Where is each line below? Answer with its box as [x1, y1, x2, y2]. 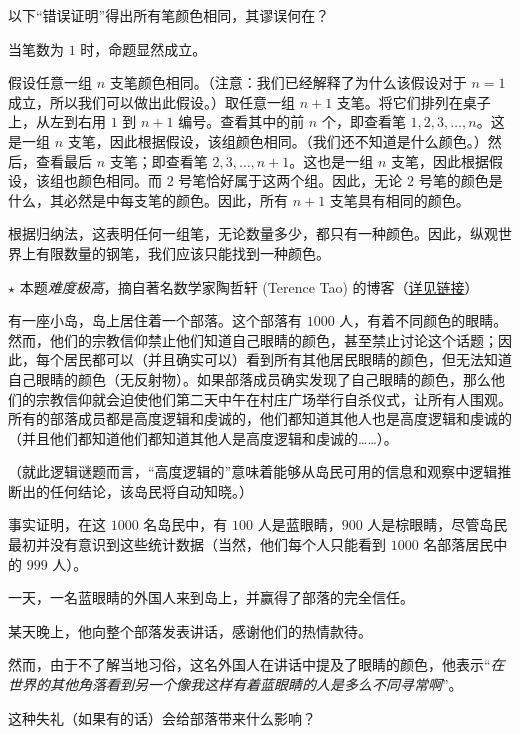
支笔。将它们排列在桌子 [336, 91, 491, 112]
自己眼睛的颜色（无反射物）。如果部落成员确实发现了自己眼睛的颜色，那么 [8, 368, 491, 389]
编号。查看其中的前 [178, 111, 305, 132]
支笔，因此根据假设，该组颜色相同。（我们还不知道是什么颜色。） [67, 130, 488, 151]
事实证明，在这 [8, 514, 106, 535]
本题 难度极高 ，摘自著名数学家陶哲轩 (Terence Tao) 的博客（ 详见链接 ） [19, 276, 479, 297]
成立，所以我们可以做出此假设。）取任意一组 [8, 91, 295, 112]
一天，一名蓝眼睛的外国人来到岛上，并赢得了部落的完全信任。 [8, 587, 414, 608]
